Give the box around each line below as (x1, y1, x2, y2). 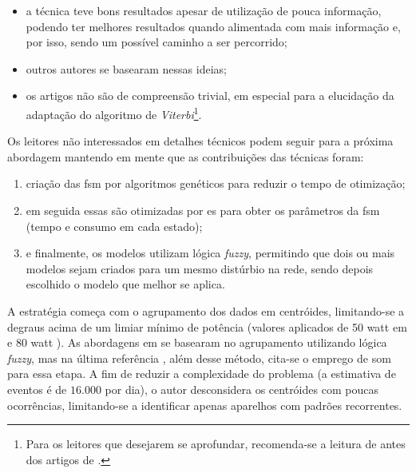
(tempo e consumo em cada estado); (26, 217, 203, 234)
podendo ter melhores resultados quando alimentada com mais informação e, (26, 18, 401, 34)
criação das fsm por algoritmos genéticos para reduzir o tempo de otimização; (26, 175, 406, 192)
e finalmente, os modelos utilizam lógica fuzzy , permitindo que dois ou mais (26, 244, 395, 261)
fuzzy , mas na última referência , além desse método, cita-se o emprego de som (7, 349, 391, 366)
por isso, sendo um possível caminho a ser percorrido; (26, 34, 287, 50)
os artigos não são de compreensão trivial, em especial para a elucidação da (26, 87, 394, 104)
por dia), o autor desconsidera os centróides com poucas (105, 380, 378, 397)
